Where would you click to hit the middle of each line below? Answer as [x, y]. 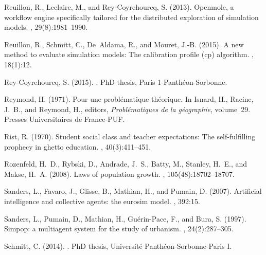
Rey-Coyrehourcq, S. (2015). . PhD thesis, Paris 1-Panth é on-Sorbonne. [116, 81]
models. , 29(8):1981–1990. [46, 27]
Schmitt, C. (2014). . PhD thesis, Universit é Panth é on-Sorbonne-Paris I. [118, 245]
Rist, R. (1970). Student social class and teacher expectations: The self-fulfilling [130, 136]
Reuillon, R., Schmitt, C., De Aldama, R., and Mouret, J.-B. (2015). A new [124, 44]
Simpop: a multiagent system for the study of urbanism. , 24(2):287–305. [119, 229]
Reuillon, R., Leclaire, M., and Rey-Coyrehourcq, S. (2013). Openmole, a [119, 7]
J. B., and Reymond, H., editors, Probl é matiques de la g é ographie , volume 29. [127, 109]
